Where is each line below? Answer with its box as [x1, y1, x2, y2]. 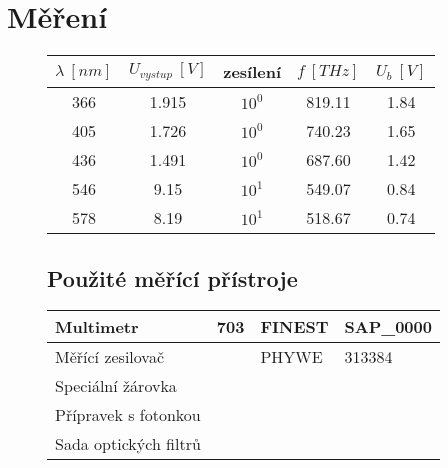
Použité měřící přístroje [47, 262, 298, 293]
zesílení [223, 60, 282, 84]
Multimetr [55, 315, 139, 339]
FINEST [260, 315, 329, 339]
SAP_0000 [344, 315, 432, 339]
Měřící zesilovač [55, 345, 164, 369]
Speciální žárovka [55, 374, 177, 398]
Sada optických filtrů [55, 432, 201, 456]
